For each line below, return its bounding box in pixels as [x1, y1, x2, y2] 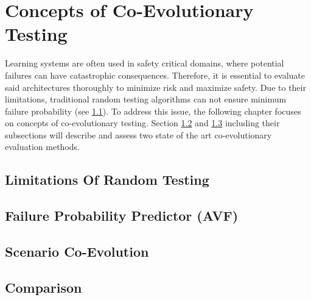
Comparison [5, 277, 82, 296]
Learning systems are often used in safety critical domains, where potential [5, 57, 284, 70]
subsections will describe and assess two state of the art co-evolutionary [5, 128, 272, 141]
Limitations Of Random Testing [5, 170, 209, 189]
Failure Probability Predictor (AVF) [5, 206, 239, 225]
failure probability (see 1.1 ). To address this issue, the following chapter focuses [5, 104, 301, 117]
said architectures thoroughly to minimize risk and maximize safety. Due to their [5, 80, 306, 93]
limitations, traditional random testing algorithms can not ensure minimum [5, 93, 287, 105]
